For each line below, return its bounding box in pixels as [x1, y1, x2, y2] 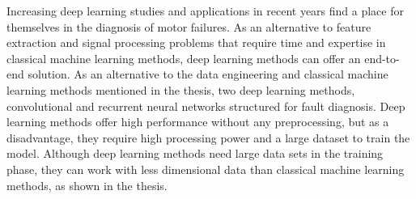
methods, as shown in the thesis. [6, 176, 168, 193]
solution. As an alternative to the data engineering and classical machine [28, 66, 388, 83]
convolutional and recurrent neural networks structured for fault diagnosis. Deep [6, 97, 405, 114]
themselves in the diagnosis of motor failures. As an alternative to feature [6, 18, 371, 35]
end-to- [364, 49, 400, 66]
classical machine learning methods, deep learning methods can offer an [6, 49, 361, 66]
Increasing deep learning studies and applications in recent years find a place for [6, 2, 404, 19]
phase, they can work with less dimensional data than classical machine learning [6, 160, 405, 177]
